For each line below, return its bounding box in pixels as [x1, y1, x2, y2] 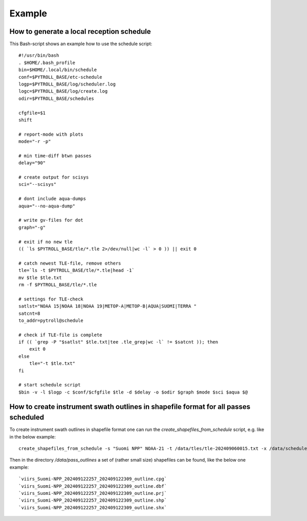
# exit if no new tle [18, 238, 73, 245]
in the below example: [9, 433, 56, 440]
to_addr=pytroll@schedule [18, 317, 84, 323]
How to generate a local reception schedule [9, 27, 151, 36]
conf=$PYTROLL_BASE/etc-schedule [18, 74, 102, 80]
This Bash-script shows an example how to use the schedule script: [9, 41, 152, 47]
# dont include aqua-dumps [18, 196, 86, 202]
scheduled [9, 413, 45, 422]
